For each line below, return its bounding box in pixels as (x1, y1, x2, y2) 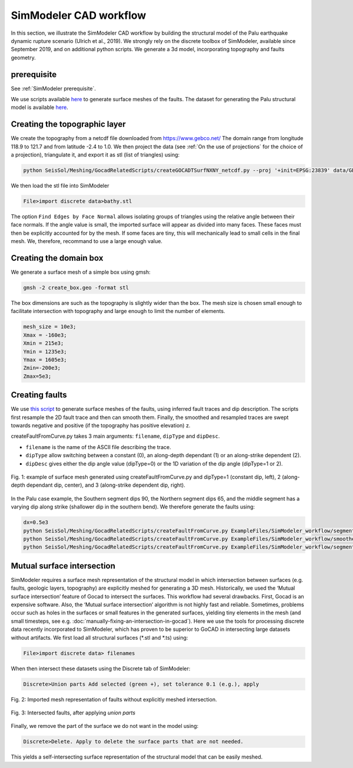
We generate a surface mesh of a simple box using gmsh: (11, 268, 151, 276)
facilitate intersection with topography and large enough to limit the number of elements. (11, 308, 226, 315)
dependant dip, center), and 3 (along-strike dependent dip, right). (26, 481, 185, 488)
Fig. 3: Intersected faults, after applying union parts (11, 709, 135, 716)
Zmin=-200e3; (23, 365, 61, 371)
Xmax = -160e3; (23, 331, 67, 338)
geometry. (11, 54, 36, 61)
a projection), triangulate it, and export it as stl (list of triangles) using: (11, 151, 180, 158)
